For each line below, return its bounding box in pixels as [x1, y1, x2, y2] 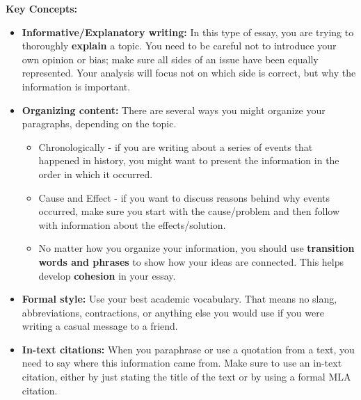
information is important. [22, 79, 131, 93]
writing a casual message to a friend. [22, 319, 178, 333]
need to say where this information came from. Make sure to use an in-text [22, 355, 342, 370]
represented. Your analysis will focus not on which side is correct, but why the [22, 65, 356, 80]
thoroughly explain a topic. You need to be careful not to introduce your [22, 38, 337, 53]
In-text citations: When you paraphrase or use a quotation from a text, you [22, 342, 355, 356]
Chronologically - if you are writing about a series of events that [38, 139, 313, 154]
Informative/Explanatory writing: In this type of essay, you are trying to [22, 24, 354, 39]
